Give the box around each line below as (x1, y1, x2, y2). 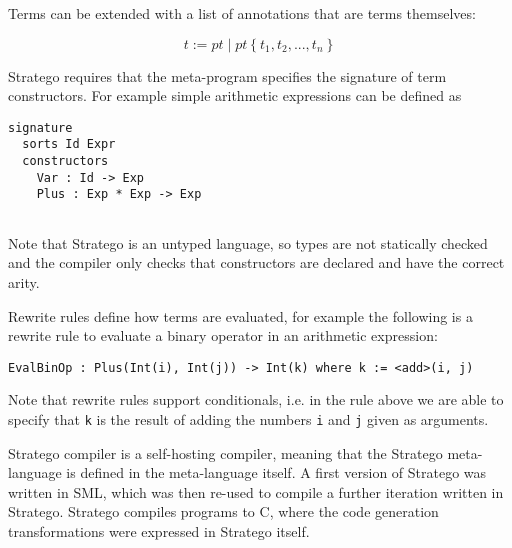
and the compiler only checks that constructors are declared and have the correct (8, 252, 505, 273)
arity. (8, 271, 40, 292)
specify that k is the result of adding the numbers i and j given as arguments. (8, 408, 489, 429)
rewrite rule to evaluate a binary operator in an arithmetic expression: (8, 325, 438, 346)
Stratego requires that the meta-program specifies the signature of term (8, 65, 447, 86)
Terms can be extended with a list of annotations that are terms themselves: (8, 3, 476, 23)
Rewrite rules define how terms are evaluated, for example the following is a (8, 305, 473, 326)
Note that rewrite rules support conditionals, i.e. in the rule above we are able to (8, 389, 504, 410)
